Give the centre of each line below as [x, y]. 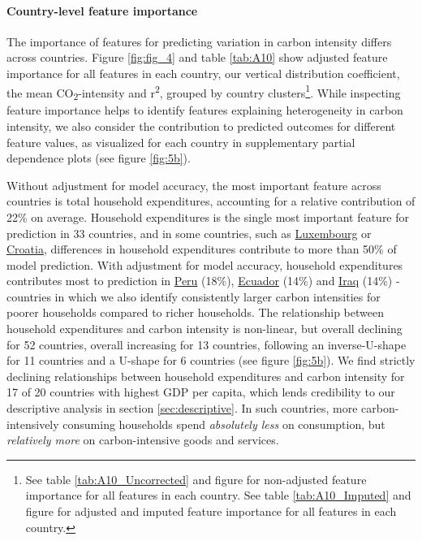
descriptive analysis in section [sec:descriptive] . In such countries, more [182, 408]
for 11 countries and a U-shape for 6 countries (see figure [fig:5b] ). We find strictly [211, 360]
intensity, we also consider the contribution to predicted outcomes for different [201, 126]
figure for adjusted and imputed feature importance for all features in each [211, 511]
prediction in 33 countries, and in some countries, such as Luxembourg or [189, 233]
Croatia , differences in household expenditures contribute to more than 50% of [202, 249]
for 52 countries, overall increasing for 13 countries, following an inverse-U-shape [207, 344]
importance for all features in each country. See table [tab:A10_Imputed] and [218, 495]
